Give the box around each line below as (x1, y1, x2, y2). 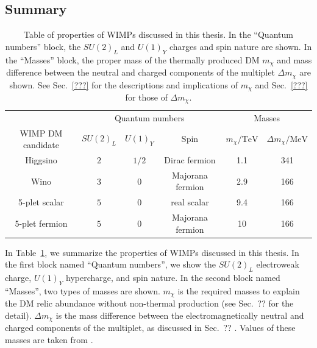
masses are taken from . (5, 333, 93, 346)
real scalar (171, 196, 209, 208)
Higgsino (25, 153, 57, 166)
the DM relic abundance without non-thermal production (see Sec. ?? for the (5, 297, 294, 310)
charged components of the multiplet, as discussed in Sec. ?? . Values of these (5, 321, 296, 334)
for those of (125, 90, 168, 103)
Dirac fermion (164, 153, 216, 166)
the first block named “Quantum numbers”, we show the (5, 258, 216, 271)
